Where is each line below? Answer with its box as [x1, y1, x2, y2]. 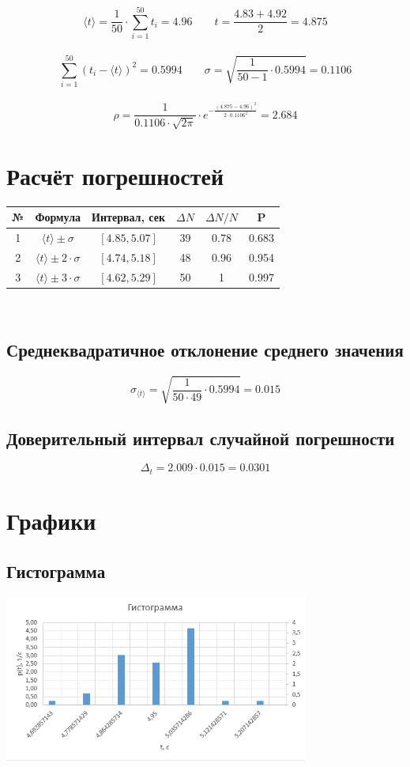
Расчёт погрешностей [6, 159, 224, 191]
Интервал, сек [92, 209, 165, 225]
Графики [6, 504, 96, 537]
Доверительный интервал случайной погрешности [6, 425, 395, 450]
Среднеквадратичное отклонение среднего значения [6, 337, 404, 361]
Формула [35, 209, 81, 225]
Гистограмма [6, 558, 106, 583]
